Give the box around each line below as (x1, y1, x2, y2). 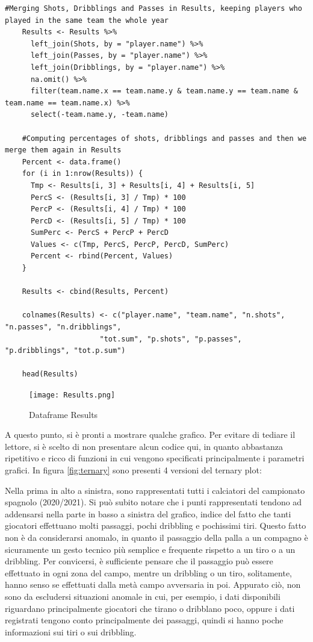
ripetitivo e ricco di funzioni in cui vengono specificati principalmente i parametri (5, 452, 305, 464)
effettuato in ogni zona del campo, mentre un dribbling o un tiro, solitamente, (5, 566, 292, 579)
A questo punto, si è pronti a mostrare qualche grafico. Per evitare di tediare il (5, 428, 296, 441)
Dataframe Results (29, 408, 98, 420)
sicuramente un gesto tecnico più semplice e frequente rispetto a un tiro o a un (5, 543, 296, 555)
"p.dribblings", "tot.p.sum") (5, 346, 126, 355)
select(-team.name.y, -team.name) (30, 110, 169, 119)
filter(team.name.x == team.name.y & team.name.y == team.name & (30, 87, 298, 96)
